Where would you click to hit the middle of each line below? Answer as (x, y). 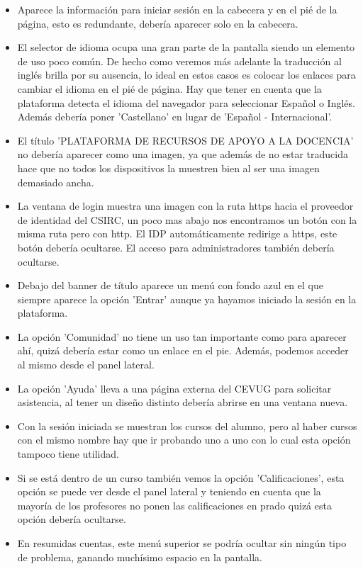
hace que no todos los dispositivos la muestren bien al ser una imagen (168, 168)
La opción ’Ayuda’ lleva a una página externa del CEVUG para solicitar (174, 388)
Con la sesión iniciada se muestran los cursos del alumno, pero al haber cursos (187, 426)
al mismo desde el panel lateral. (86, 365)
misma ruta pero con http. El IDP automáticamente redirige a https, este (177, 233)
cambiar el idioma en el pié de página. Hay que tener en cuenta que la (169, 88)
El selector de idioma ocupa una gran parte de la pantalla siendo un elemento (186, 47)
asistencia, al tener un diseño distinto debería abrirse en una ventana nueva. (183, 402)
